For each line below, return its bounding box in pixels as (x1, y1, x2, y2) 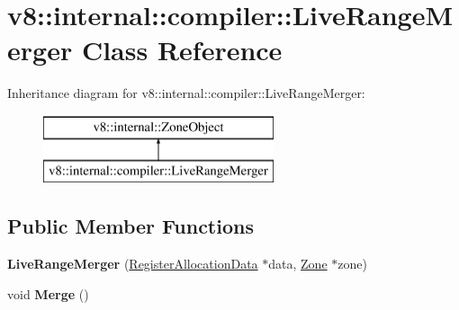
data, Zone (268, 254, 328, 273)
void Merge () (7, 284, 89, 303)
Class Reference (81, 31, 283, 68)
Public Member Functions (7, 212, 254, 240)
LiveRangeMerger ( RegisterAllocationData (7, 254, 258, 273)
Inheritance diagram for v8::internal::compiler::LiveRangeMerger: (7, 84, 365, 102)
